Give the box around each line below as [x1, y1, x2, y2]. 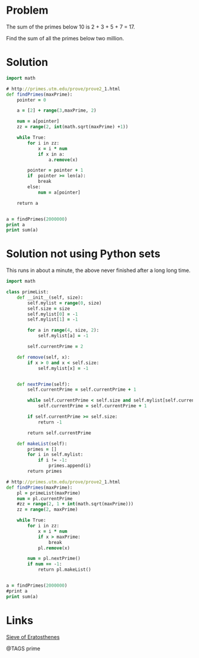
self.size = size [27, 305, 70, 312]
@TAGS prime [6, 645, 40, 652]
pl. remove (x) [37, 545, 70, 551]
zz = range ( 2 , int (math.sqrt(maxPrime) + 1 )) [17, 124, 129, 130]
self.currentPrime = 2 [27, 344, 84, 350]
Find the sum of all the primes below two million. [6, 34, 124, 42]
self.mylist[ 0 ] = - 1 [27, 311, 78, 317]
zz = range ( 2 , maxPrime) [17, 507, 78, 513]
